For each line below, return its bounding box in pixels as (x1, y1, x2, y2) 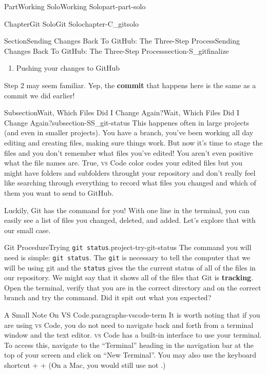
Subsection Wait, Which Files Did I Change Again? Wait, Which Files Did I (4, 107, 240, 118)
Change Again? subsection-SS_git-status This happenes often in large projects (4, 117, 250, 128)
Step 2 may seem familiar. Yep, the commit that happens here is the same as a (4, 79, 256, 90)
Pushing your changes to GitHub (16, 63, 120, 73)
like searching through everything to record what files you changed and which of (4, 177, 256, 188)
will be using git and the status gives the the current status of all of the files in (4, 262, 256, 273)
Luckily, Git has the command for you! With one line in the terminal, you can (4, 204, 250, 215)
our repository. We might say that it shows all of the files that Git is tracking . (4, 272, 254, 283)
